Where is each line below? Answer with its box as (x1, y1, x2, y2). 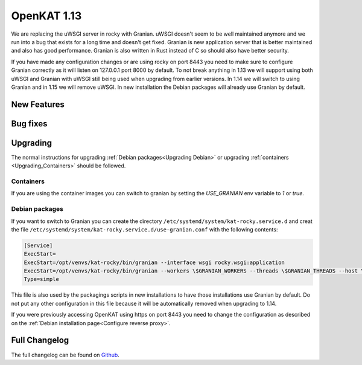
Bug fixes (11, 118, 48, 129)
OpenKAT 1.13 (11, 9, 82, 22)
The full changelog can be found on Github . (11, 351, 120, 358)
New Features (11, 99, 65, 109)
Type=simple (24, 276, 60, 283)
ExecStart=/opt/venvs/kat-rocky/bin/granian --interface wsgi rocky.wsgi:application (24, 259, 285, 266)
